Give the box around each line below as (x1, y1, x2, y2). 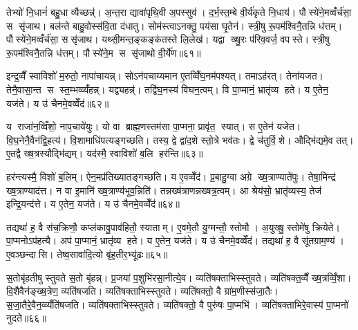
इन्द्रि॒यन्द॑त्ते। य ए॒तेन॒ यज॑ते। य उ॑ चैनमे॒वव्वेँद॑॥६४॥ (6, 196, 180, 211)
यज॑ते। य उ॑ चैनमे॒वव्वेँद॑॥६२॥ (6, 95, 109, 110)
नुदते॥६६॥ (6, 311, 46, 325)
